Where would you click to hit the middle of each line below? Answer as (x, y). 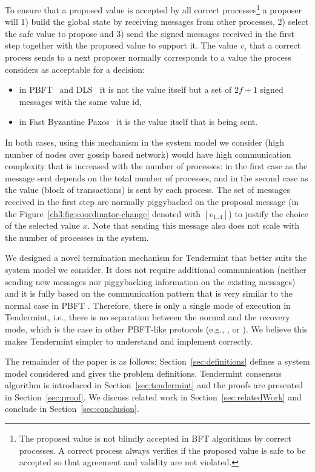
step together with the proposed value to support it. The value (121, 45)
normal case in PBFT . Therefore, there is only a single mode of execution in (148, 305)
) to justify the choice (268, 213)
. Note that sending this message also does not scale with (194, 225)
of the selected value (42, 225)
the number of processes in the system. (77, 237)
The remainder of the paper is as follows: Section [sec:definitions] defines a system (157, 361)
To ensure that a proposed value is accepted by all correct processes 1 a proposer (153, 9)
